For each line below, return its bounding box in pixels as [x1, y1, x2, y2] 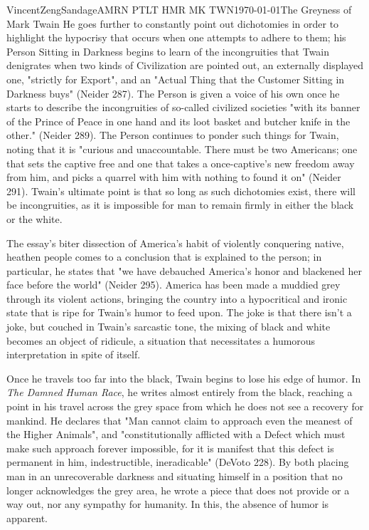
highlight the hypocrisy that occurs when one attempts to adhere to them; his [6, 30, 346, 45]
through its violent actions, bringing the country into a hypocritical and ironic [6, 291, 348, 306]
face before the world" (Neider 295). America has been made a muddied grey [6, 277, 341, 292]
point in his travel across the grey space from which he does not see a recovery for [6, 399, 364, 414]
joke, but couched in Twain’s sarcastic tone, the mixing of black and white [6, 319, 331, 334]
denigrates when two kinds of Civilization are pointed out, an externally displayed [6, 58, 364, 73]
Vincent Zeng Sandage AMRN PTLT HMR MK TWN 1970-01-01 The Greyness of [6, 2, 352, 16]
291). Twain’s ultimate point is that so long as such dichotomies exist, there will [6, 183, 355, 198]
